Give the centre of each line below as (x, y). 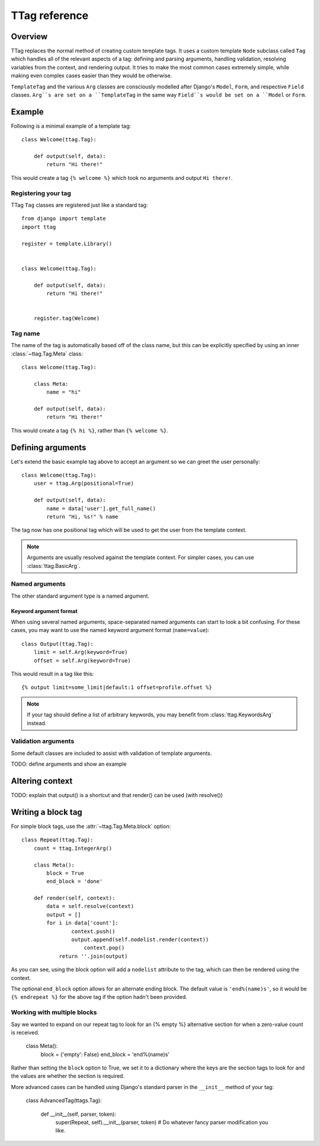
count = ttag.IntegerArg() (73, 848)
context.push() (93, 931)
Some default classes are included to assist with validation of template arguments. (111, 753)
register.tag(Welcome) (67, 318)
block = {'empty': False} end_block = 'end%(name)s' (105, 1054)
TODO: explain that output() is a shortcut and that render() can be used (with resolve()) (117, 795)
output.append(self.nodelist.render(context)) (140, 940)
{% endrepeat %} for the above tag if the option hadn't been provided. (99, 997)
